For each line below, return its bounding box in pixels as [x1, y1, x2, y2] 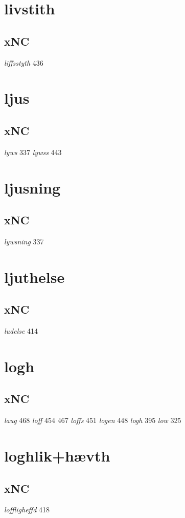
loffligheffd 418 [4, 504, 50, 515]
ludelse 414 [4, 325, 38, 336]
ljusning [4, 177, 61, 198]
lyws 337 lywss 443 [4, 146, 62, 157]
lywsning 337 [4, 236, 44, 246]
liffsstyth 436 [4, 57, 43, 68]
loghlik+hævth [4, 445, 110, 466]
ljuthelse [4, 266, 65, 287]
